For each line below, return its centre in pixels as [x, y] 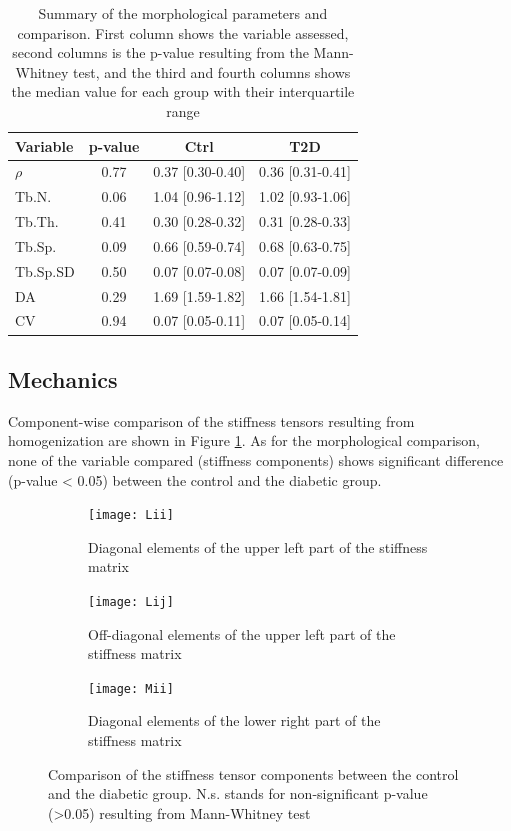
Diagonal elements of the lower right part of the [234, 720]
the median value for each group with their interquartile [183, 91]
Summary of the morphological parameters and [183, 13]
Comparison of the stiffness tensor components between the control [253, 773]
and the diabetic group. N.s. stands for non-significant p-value [238, 793]
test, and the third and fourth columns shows [212, 71]
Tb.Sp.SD [45, 270]
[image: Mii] [131, 688]
